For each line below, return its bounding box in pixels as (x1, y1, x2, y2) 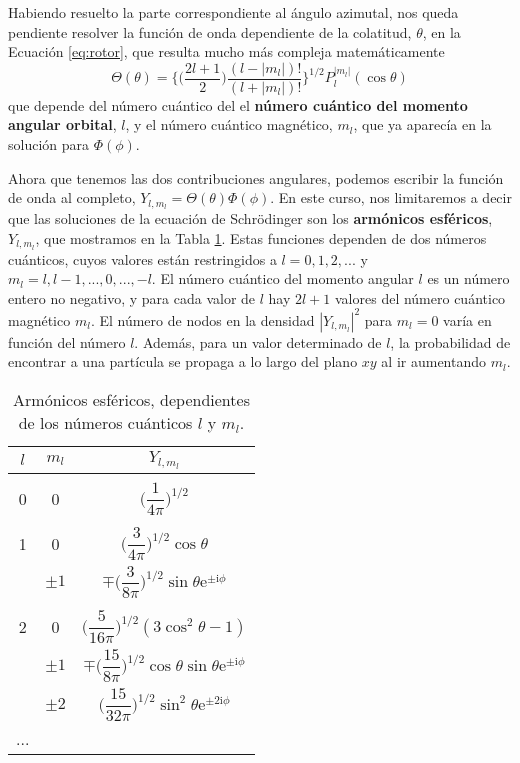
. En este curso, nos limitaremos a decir (270, 187, 512, 208)
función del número (8, 331, 126, 352)
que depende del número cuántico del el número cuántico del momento (8, 94, 468, 115)
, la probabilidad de (390, 331, 511, 352)
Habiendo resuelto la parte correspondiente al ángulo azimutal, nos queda (8, 2, 459, 22)
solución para (8, 134, 90, 155)
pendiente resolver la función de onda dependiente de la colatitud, (8, 21, 412, 42)
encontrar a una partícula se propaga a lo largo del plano (8, 351, 358, 372)
